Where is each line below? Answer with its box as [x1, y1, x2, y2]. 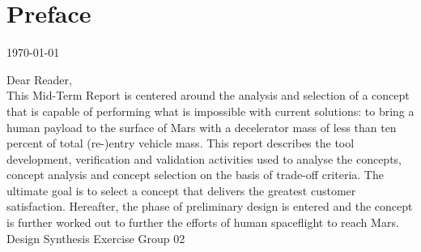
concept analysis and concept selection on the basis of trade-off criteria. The [6, 166, 384, 183]
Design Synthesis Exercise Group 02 [6, 229, 185, 246]
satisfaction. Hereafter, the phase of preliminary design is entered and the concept [6, 198, 413, 215]
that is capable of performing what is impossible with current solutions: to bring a [6, 102, 415, 119]
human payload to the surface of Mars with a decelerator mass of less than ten [6, 118, 397, 135]
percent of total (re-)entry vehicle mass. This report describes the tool [6, 135, 355, 152]
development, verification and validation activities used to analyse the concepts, [6, 150, 402, 167]
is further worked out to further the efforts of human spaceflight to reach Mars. [6, 214, 399, 231]
